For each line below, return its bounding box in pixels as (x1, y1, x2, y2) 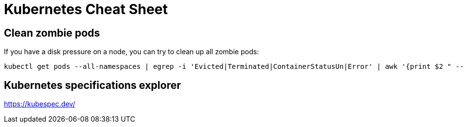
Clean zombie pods (4, 26, 100, 39)
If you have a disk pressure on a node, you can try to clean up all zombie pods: (4, 47, 259, 56)
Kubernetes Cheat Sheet (4, 1, 168, 18)
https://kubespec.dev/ (4, 100, 75, 108)
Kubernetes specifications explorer (4, 79, 181, 91)
